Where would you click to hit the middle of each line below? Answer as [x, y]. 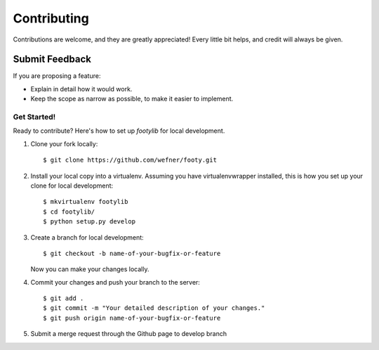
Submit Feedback [52, 59]
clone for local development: [72, 186]
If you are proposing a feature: [57, 76]
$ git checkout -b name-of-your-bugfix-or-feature [132, 253]
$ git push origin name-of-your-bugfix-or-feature [132, 318]
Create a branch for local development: [87, 237]
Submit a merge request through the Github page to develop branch [129, 334]
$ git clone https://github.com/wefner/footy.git [130, 160]
